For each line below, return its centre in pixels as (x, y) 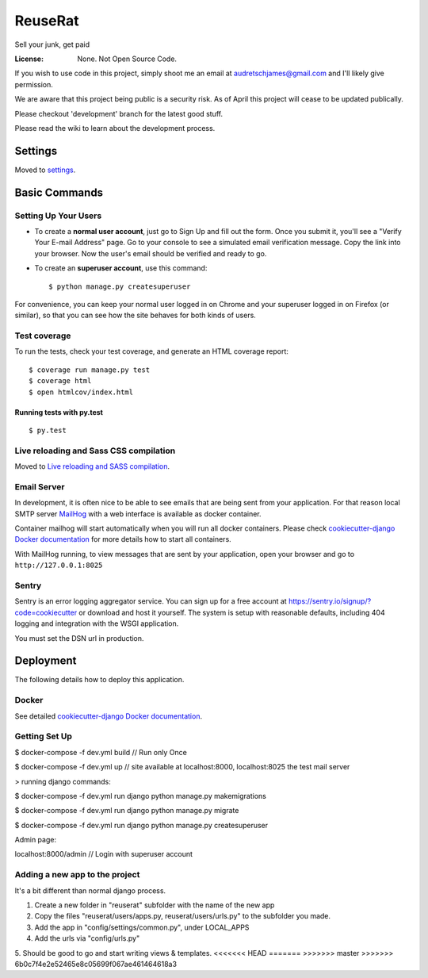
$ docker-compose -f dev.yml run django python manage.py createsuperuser (141, 825)
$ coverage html (60, 381)
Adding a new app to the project (77, 875)
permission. (34, 84)
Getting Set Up (44, 736)
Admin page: (36, 840)
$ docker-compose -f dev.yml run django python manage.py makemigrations (141, 796)
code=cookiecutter (46, 612)
